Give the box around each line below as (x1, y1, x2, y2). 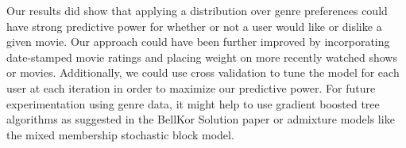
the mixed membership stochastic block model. (6, 126, 234, 142)
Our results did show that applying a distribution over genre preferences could (6, 2, 388, 18)
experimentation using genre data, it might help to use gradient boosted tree (6, 95, 380, 112)
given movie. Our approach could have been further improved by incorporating (6, 33, 390, 50)
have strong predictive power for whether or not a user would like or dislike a (6, 17, 382, 34)
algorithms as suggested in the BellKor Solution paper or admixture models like (6, 111, 395, 127)
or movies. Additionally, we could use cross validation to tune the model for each (6, 64, 400, 81)
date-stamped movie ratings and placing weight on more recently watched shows (6, 48, 397, 65)
